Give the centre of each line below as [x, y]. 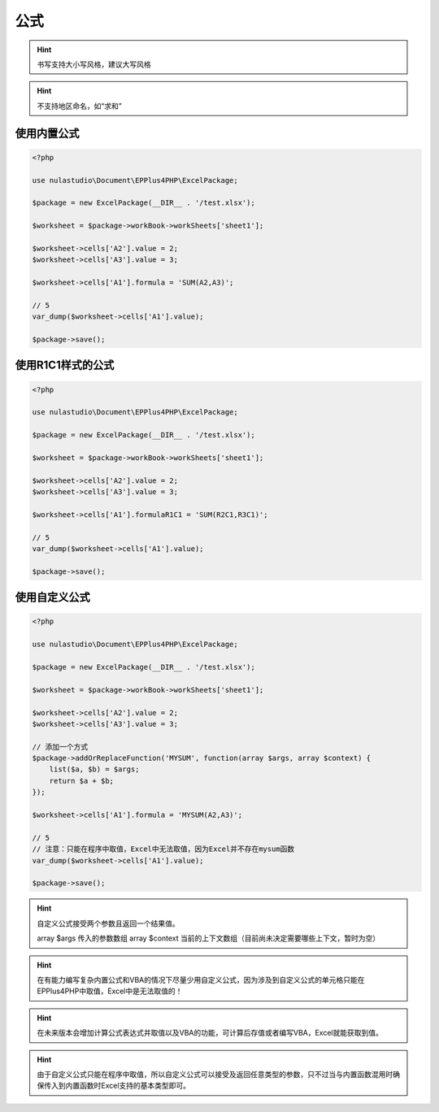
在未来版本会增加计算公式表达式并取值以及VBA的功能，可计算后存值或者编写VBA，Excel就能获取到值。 [210, 1033]
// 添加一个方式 [60, 747]
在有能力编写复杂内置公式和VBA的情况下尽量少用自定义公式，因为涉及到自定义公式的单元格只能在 [201, 980]
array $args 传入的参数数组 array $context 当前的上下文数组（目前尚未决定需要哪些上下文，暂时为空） [209, 938]
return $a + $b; [81, 781]
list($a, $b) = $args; [94, 769]
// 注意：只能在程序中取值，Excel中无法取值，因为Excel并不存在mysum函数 [163, 849]
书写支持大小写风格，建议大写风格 [94, 64]
